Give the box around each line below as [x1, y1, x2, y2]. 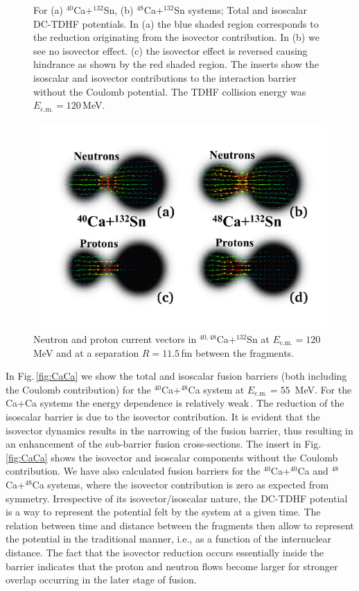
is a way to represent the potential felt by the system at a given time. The [6, 504, 321, 519]
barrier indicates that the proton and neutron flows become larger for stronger [6, 558, 338, 573]
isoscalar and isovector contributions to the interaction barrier [33, 70, 297, 85]
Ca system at [188, 382, 245, 396]
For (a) [33, 3, 64, 17]
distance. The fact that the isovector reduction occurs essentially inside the [6, 545, 324, 559]
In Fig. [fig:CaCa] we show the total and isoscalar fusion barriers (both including [6, 369, 347, 383]
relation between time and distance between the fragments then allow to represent [6, 518, 354, 532]
